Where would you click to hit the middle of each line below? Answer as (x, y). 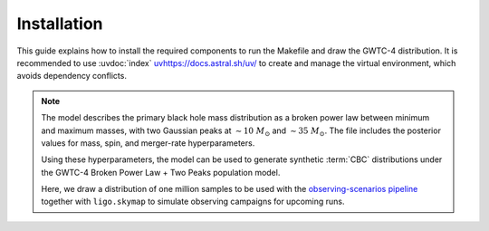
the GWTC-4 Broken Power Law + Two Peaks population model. (161, 172)
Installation (60, 24)
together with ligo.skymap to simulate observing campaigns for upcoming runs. (193, 202)
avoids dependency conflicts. (72, 76)
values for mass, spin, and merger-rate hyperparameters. (148, 143)
